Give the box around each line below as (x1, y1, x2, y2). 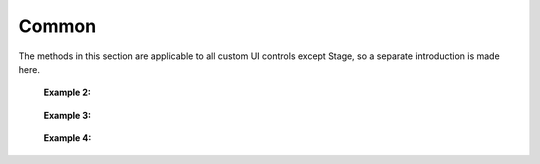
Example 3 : (43, 109, 92, 121)
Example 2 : (43, 86, 92, 99)
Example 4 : (43, 132, 92, 144)
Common (18, 15, 97, 37)
